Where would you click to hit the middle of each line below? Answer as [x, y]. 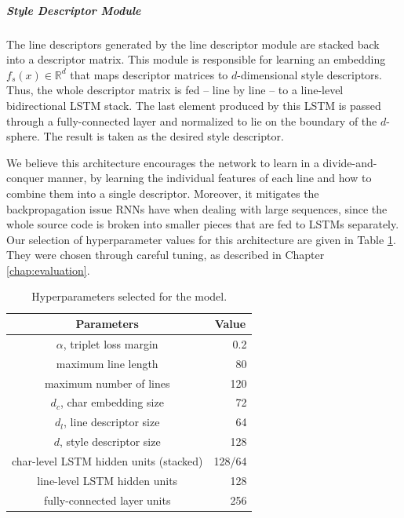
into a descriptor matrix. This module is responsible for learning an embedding [196, 59]
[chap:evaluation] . [48, 270]
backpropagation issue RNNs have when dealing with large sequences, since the [197, 208]
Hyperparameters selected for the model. [129, 296]
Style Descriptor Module [74, 10]
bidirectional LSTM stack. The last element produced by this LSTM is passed [194, 105]
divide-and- [350, 162]
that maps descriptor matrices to [149, 74]
